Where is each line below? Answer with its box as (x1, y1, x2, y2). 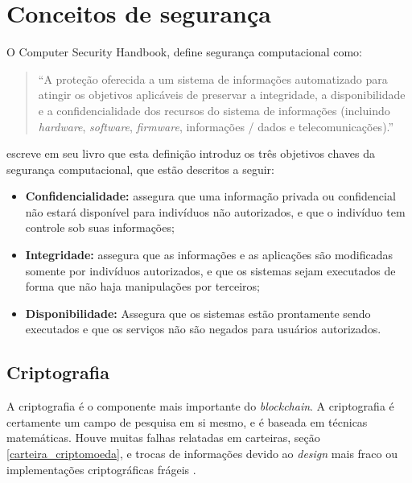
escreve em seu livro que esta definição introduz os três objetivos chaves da (6, 145, 375, 162)
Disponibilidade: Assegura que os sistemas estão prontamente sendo (25, 304, 371, 321)
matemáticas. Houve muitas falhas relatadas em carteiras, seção (6, 429, 320, 446)
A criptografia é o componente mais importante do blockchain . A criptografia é (6, 398, 394, 415)
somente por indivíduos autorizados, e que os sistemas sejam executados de (25, 262, 396, 279)
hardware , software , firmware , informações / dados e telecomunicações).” (38, 118, 394, 134)
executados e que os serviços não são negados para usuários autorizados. (25, 320, 381, 337)
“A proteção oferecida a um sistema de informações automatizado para (38, 70, 388, 87)
